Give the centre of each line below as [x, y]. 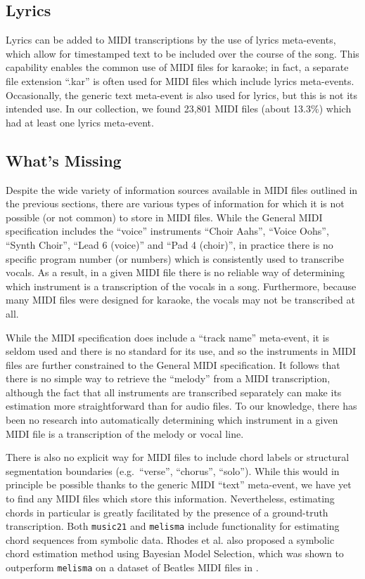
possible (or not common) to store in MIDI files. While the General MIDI [164, 217]
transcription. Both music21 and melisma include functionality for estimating [173, 526]
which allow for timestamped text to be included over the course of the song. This [182, 53]
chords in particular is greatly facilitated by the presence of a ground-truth [167, 512]
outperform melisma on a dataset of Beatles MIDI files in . [132, 567]
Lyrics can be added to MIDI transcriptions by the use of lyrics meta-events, [171, 40]
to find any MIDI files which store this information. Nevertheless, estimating [170, 499]
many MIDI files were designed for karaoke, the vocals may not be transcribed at [180, 300]
